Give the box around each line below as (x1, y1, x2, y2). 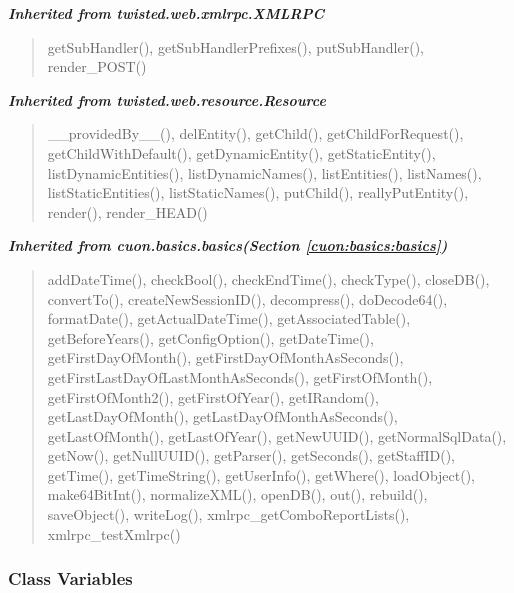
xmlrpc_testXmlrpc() (47, 523, 181, 544)
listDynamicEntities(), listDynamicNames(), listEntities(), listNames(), (47, 162, 482, 183)
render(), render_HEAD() (47, 201, 208, 222)
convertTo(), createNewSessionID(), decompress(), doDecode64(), (47, 288, 448, 309)
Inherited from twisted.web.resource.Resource (8, 89, 326, 110)
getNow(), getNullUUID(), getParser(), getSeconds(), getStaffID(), (47, 445, 455, 466)
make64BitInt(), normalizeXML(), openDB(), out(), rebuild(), (47, 484, 428, 505)
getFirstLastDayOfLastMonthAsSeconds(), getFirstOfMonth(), (47, 366, 433, 387)
